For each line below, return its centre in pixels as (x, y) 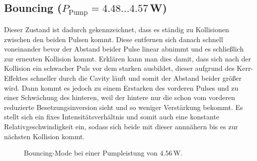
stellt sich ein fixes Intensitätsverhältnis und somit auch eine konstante (112, 117)
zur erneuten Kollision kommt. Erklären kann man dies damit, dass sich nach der (128, 58)
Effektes (16, 78)
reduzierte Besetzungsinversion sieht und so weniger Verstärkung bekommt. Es (124, 107)
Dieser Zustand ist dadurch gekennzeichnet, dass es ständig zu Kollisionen (117, 29)
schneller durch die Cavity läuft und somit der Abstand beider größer (136, 78)
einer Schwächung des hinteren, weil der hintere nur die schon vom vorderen (120, 97)
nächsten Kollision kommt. (44, 136)
